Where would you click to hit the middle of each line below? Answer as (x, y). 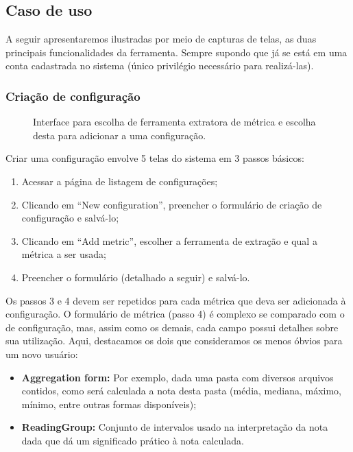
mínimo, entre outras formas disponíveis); (109, 404)
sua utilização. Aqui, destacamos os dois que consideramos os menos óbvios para (174, 341)
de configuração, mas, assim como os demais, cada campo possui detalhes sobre (172, 327)
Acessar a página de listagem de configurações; (120, 181)
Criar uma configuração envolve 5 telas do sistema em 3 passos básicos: (155, 158)
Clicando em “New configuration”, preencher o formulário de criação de (172, 204)
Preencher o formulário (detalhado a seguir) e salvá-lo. (136, 277)
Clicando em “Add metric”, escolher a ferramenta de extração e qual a (169, 240)
